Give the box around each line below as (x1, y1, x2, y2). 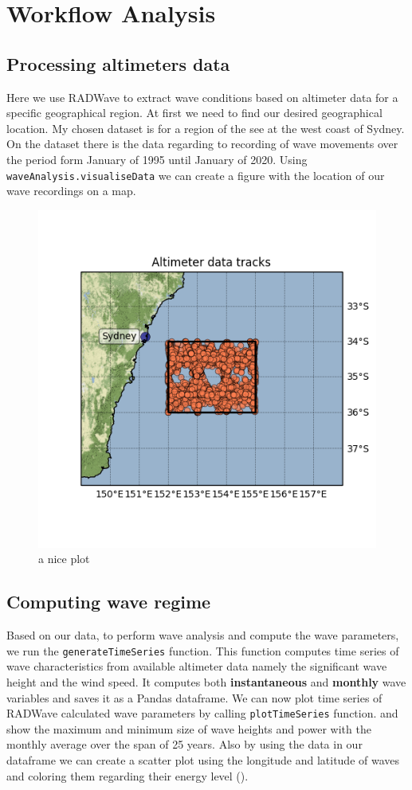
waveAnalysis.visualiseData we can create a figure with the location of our (6, 166, 385, 183)
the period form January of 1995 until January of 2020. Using (6, 151, 308, 167)
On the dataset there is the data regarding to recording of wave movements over (6, 135, 398, 152)
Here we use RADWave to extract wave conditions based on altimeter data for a (6, 88, 398, 105)
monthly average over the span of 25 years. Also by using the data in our (6, 736, 363, 753)
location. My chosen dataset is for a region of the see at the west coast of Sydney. (6, 119, 405, 136)
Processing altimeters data (6, 51, 230, 76)
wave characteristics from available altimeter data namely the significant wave (6, 658, 387, 675)
